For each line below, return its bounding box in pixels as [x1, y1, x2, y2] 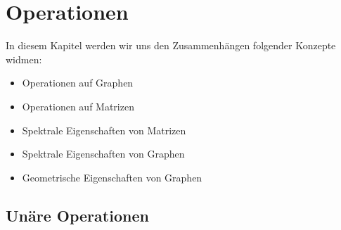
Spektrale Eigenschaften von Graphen [22, 146, 185, 161]
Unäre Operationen [6, 204, 149, 226]
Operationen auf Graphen [22, 75, 134, 90]
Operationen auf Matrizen [22, 98, 134, 113]
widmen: [6, 51, 42, 66]
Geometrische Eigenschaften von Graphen [22, 170, 202, 184]
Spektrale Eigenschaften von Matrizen [22, 122, 186, 137]
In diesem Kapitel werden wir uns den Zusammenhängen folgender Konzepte [6, 38, 336, 53]
